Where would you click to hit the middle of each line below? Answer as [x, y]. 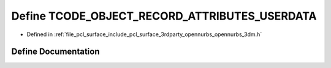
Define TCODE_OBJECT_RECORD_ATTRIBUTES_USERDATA [164, 16]
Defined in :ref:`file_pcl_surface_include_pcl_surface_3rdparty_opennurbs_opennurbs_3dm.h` [144, 34]
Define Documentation [55, 52]
